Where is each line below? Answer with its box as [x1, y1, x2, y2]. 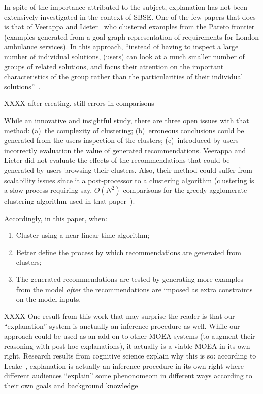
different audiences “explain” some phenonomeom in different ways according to [4, 370, 252, 381]
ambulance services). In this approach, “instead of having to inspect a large [4, 41, 239, 52]
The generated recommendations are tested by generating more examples [16, 274, 243, 284]
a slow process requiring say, [4, 185, 92, 195]
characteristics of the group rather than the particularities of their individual [4, 71, 243, 82]
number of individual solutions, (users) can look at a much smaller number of [4, 51, 245, 61]
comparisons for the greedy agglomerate [123, 185, 247, 195]
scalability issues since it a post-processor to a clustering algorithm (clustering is [4, 174, 254, 185]
